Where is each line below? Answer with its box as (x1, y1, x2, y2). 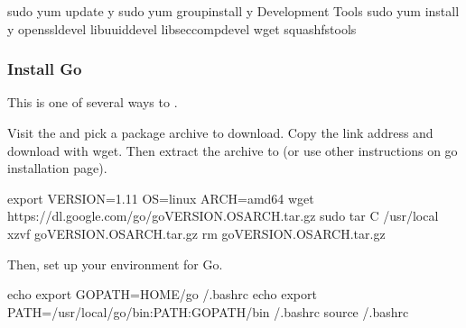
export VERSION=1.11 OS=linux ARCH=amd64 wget (7, 188, 314, 207)
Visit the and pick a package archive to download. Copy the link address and (7, 123, 433, 141)
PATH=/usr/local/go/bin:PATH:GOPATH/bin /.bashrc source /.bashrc (7, 302, 409, 321)
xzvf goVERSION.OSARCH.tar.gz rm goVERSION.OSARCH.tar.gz (7, 223, 386, 242)
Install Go (7, 58, 82, 80)
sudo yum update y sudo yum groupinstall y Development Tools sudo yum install (7, 2, 460, 20)
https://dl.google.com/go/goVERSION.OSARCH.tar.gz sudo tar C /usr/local (7, 206, 439, 225)
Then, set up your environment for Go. (7, 254, 223, 273)
